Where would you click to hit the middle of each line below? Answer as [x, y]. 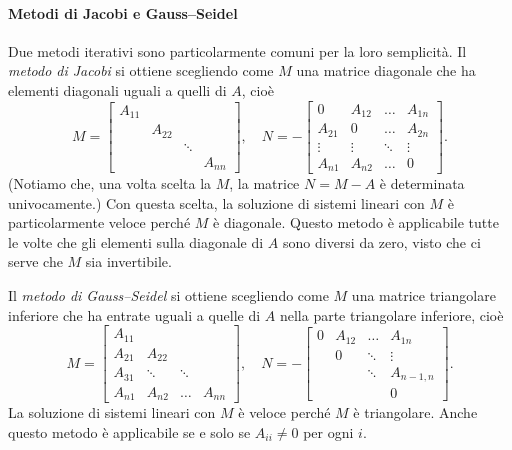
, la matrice [264, 183]
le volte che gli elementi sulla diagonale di [136, 241]
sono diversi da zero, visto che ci [381, 241]
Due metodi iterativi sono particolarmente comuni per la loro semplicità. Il [237, 50]
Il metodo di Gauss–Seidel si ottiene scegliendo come [168, 295]
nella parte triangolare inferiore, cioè [391, 314]
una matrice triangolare [423, 295]
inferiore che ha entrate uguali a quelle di [134, 314]
